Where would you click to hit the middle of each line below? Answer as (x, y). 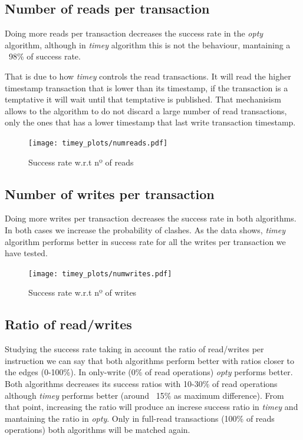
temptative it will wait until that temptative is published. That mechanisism (143, 99)
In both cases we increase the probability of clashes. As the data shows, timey (145, 230)
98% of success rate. (45, 56)
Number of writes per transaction (110, 193)
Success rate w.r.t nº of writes (83, 292)
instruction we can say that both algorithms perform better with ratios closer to (150, 360)
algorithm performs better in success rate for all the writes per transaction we (145, 241)
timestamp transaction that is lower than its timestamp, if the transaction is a (146, 87)
